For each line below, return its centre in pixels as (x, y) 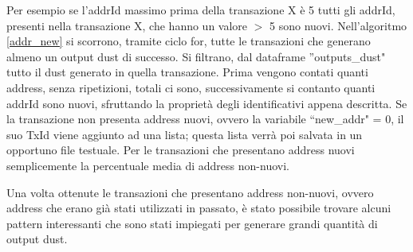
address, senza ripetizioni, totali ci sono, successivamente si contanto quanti (191, 87)
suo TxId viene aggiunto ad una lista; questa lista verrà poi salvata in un (185, 134)
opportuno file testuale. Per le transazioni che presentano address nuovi (181, 150)
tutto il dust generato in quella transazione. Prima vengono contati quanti (187, 72)
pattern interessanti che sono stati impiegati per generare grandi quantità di (192, 223)
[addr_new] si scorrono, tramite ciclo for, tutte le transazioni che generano (189, 41)
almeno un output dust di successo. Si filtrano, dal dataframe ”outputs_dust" (196, 56)
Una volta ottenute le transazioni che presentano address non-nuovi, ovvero (190, 192)
